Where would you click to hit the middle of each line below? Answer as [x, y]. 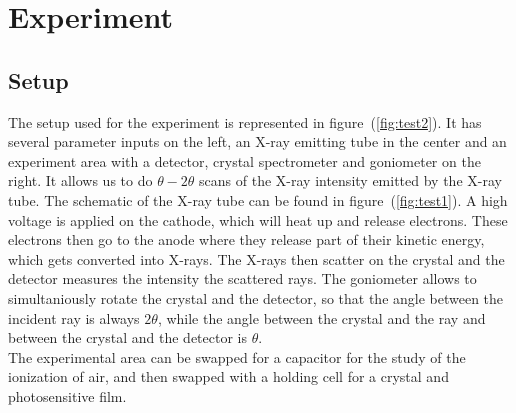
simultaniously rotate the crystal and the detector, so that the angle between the [256, 297]
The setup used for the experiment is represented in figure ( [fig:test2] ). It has [245, 121]
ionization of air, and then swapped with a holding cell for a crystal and [228, 376]
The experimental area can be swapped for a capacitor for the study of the [237, 356]
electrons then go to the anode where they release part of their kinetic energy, [246, 239]
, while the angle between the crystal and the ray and [321, 317]
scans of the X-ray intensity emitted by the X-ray [350, 180]
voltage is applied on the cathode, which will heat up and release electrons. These [258, 219]
